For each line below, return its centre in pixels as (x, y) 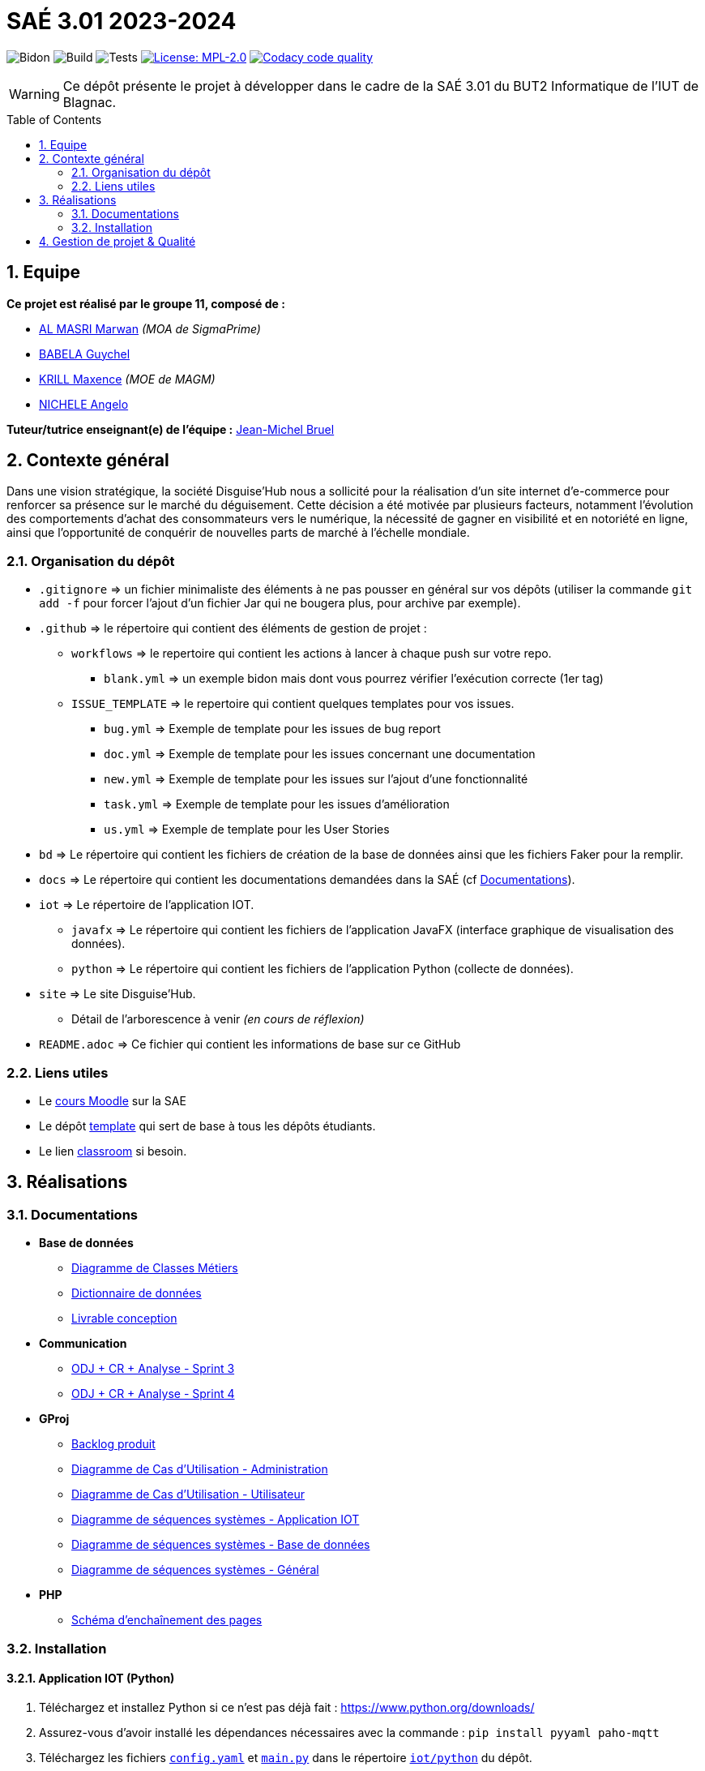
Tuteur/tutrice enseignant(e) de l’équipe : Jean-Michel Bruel (171, 429)
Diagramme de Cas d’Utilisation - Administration (200, 1469)
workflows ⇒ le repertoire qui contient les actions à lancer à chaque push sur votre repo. (312, 654)
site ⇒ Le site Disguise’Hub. (117, 994)
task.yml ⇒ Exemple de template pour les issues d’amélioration (277, 804)
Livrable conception (124, 1319)
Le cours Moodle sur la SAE (113, 1100)
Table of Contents (54, 119)
